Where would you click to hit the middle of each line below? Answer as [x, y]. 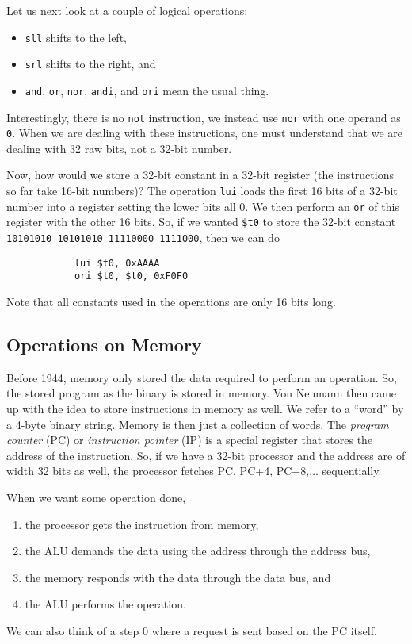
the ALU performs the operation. [105, 604]
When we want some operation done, [96, 497]
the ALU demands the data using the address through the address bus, [198, 551]
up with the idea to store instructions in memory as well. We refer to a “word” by [205, 408]
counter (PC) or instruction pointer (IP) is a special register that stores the [190, 440]
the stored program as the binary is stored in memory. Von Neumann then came [202, 393]
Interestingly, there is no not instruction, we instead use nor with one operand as [204, 117]
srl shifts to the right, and [90, 64]
